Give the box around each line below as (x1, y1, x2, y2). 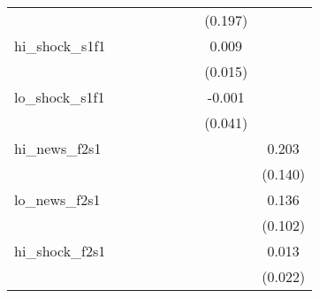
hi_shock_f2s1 (14, 241, 106, 261)
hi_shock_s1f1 (14, 35, 106, 56)
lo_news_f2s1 (14, 189, 101, 210)
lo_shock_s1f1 (14, 87, 105, 107)
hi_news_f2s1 (14, 138, 102, 158)
